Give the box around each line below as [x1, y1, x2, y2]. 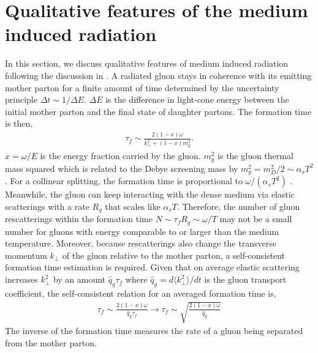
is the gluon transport [204, 273, 287, 286]
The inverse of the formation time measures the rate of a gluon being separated [5, 324, 303, 337]
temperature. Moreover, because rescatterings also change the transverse [5, 237, 276, 250]
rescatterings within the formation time [5, 212, 153, 225]
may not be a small [219, 212, 292, 225]
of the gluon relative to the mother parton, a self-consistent [62, 248, 286, 261]
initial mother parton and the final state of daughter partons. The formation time [5, 105, 312, 117]
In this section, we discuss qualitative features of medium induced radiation [5, 57, 289, 70]
